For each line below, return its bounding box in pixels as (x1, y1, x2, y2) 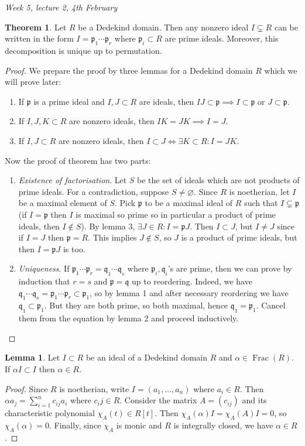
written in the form (5, 32, 74, 44)
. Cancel (256, 299, 286, 311)
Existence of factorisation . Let (18, 174, 127, 186)
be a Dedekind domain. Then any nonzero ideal (78, 20, 249, 33)
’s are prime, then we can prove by (167, 262, 292, 275)
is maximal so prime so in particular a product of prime (76, 208, 276, 220)
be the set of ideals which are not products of (137, 174, 300, 186)
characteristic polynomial (5, 407, 95, 419)
